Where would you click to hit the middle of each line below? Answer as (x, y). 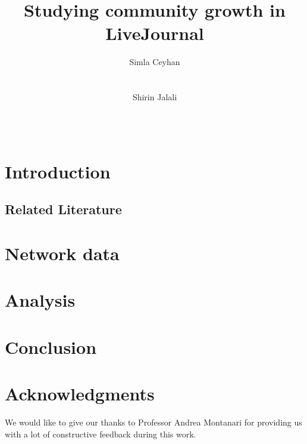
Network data (62, 253)
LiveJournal (155, 33)
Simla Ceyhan (155, 62)
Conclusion (51, 346)
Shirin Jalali (155, 97)
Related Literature (63, 209)
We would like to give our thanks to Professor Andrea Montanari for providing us (153, 422)
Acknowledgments (80, 394)
